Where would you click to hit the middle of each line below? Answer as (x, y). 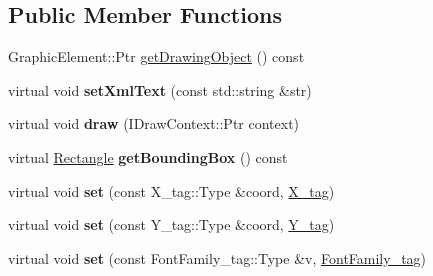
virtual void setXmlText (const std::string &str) (160, 89)
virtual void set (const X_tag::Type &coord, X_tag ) (171, 190)
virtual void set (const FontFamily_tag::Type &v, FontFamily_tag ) (217, 257)
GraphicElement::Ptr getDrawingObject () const (156, 56)
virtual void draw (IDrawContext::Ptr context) (154, 123)
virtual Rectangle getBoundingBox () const (148, 156)
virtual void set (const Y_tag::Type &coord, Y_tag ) (171, 224)
